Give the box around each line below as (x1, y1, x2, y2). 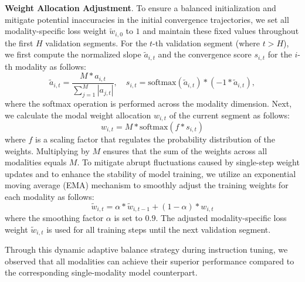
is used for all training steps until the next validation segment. (46, 223, 271, 235)
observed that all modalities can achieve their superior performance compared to (5, 254, 294, 267)
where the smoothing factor (5, 212, 104, 224)
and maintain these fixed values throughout (143, 25, 299, 37)
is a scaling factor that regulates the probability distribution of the (35, 132, 275, 145)
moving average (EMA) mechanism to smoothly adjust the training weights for (5, 179, 289, 191)
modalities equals (5, 156, 67, 168)
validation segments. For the (45, 36, 147, 49)
